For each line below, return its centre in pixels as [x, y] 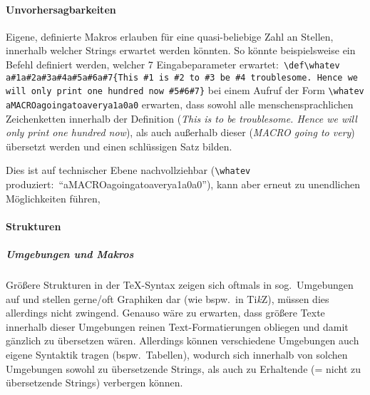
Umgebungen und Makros [70, 254]
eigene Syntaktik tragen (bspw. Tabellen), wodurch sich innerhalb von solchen [177, 354]
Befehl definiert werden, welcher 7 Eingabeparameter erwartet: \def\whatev [173, 64]
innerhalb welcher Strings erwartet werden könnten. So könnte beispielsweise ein [181, 50]
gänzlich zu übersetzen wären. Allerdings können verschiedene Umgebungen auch [183, 340]
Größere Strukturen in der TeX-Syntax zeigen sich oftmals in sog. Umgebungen [180, 284]
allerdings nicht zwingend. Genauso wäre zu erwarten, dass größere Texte [165, 313]
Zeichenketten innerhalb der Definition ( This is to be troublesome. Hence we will [181, 118]
